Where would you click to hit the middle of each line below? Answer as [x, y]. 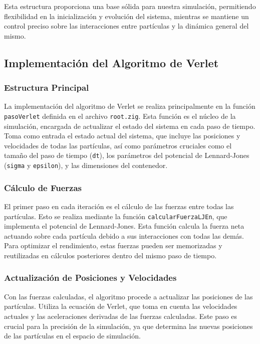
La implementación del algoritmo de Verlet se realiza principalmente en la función [130, 106]
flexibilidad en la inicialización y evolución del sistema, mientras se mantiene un [126, 16]
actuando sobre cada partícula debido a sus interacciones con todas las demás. [124, 235]
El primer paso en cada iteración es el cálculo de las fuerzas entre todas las [119, 206]
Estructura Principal [47, 88]
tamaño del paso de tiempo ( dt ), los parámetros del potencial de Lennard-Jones [127, 155]
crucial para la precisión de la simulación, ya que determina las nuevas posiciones [128, 326]
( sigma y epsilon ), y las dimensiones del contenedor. [86, 165]
